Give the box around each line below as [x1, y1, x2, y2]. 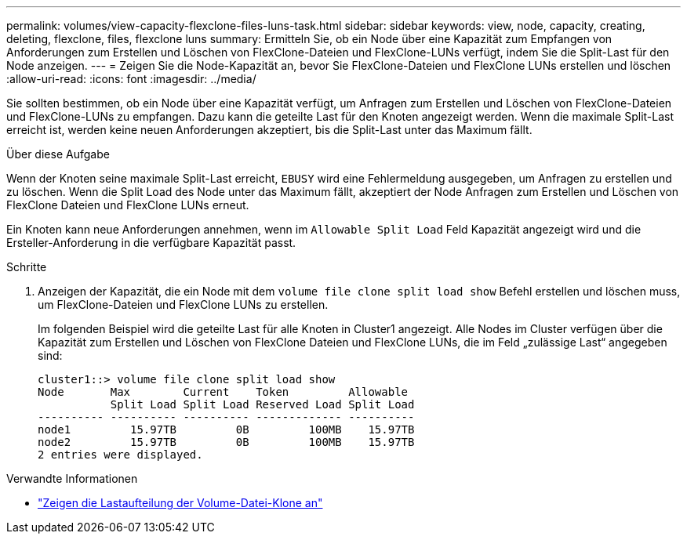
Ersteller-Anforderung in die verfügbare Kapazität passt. [6, 236, 296, 249]
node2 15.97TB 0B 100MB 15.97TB [38, 436, 415, 448]
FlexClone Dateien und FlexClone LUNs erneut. [6, 198, 249, 212]
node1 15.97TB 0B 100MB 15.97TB [38, 423, 415, 436]
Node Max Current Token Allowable [38, 386, 409, 398]
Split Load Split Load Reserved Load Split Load [110, 398, 415, 411]
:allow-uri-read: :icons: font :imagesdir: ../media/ [6, 72, 256, 85]
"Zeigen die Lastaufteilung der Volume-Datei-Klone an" [38, 496, 323, 509]
